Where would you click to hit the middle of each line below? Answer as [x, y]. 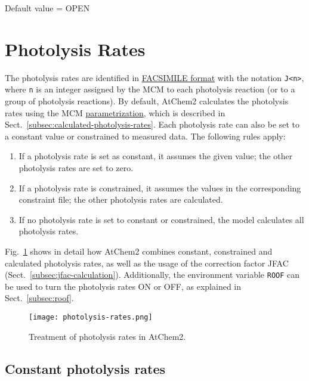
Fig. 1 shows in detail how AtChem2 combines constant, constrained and [139, 251]
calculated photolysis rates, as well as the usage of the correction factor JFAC [147, 263]
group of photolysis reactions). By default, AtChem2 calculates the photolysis [147, 101]
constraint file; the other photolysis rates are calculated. [121, 199]
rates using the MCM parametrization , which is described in [115, 112]
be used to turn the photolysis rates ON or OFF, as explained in [123, 286]
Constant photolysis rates [85, 368]
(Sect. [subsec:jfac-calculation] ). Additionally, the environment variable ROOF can [152, 275]
